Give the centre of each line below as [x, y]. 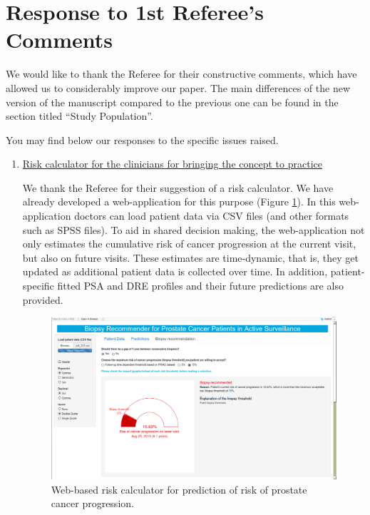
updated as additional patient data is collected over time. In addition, [175, 271]
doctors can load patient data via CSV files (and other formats [212, 216]
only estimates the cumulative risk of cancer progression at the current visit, [189, 244]
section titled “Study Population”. [79, 116]
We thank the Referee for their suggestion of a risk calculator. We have [178, 187]
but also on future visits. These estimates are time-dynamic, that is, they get [190, 257]
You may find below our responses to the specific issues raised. [142, 139]
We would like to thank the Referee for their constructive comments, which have [181, 74]
